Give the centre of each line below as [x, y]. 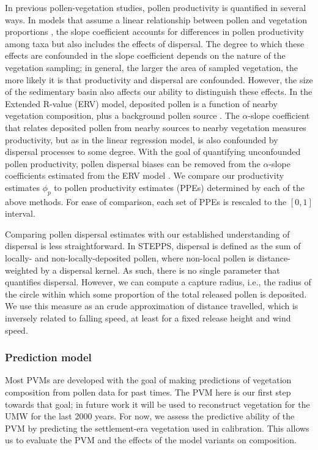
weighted [21, 270]
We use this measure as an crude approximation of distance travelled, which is [152, 306]
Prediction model [48, 357]
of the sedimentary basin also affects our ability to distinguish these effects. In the [159, 92]
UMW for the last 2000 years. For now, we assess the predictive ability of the [150, 416]
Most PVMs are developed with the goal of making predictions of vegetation [148, 380]
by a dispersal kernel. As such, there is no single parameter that [160, 270]
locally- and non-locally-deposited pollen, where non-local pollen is [130, 258]
